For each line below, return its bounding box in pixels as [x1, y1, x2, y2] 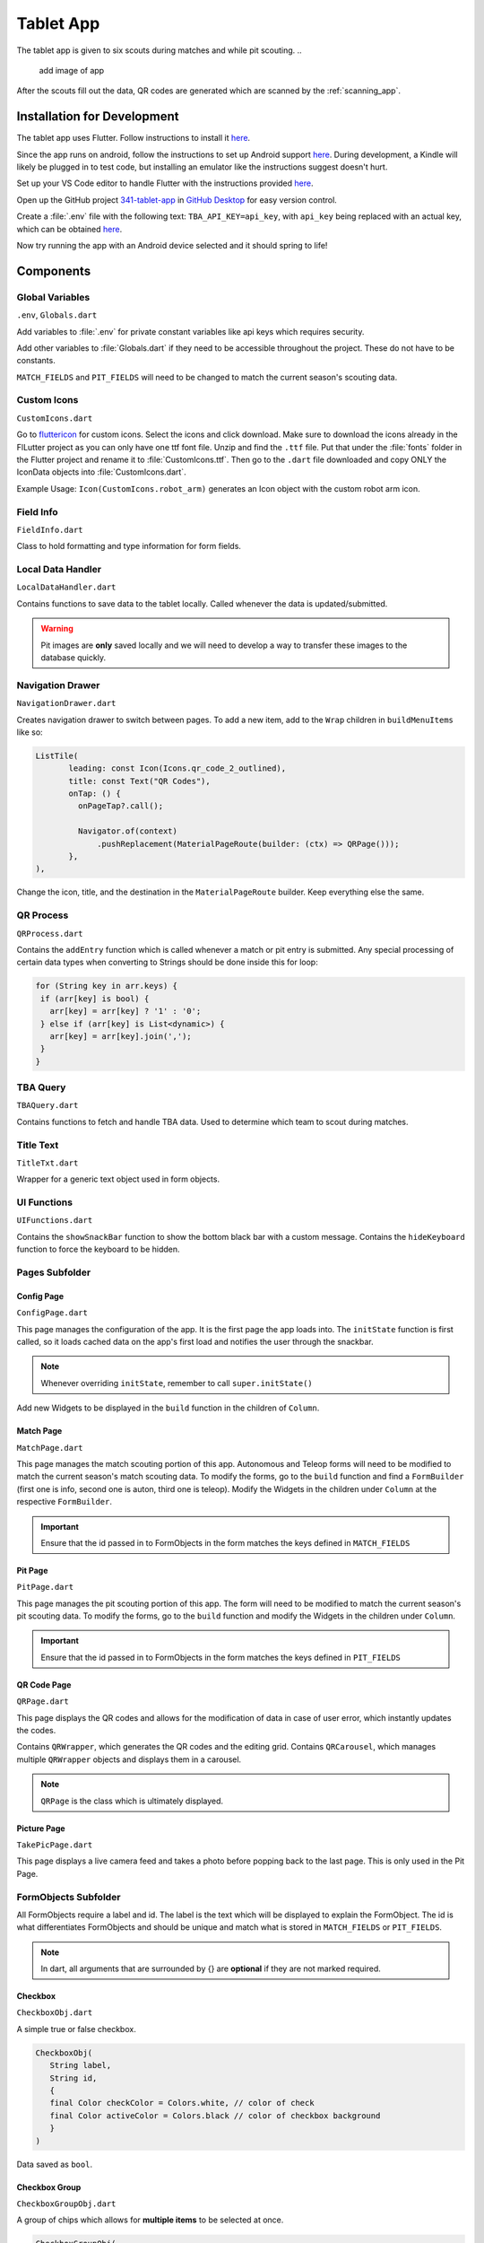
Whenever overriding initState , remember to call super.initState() [40, 1377, 313, 1388]
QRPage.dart [16, 1697, 69, 1706]
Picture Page [16, 1822, 66, 1834]
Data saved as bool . [16, 2159, 93, 2169]
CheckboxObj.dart [16, 2008, 93, 2018]
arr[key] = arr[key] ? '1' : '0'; [49, 1006, 202, 1017]
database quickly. [40, 652, 107, 663]
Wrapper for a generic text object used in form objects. [16, 1174, 220, 1184]
